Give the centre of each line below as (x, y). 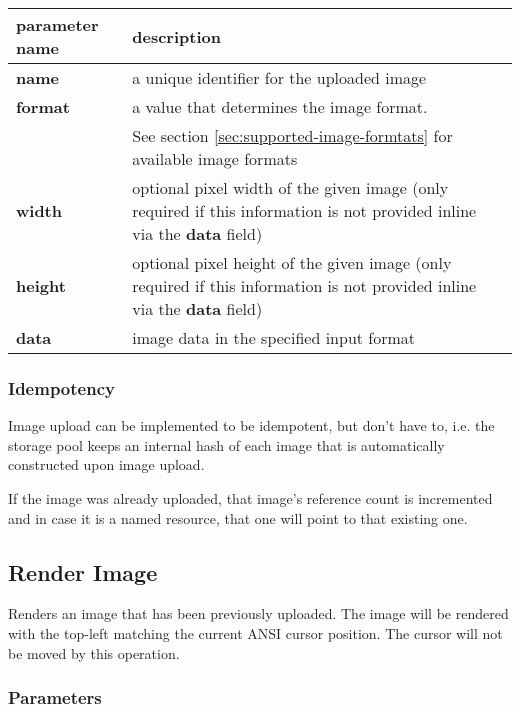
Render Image (83, 571)
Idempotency (61, 387)
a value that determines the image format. (280, 106)
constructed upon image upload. (106, 464)
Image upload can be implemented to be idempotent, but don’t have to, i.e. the (251, 425)
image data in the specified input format (274, 337)
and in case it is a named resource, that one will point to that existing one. (238, 517)
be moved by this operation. (94, 652)
